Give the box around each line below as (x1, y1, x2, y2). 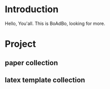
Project (5, 38, 36, 50)
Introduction (5, 4, 59, 15)
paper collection (5, 58, 58, 67)
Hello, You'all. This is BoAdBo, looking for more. (5, 20, 105, 26)
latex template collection (5, 75, 85, 84)
